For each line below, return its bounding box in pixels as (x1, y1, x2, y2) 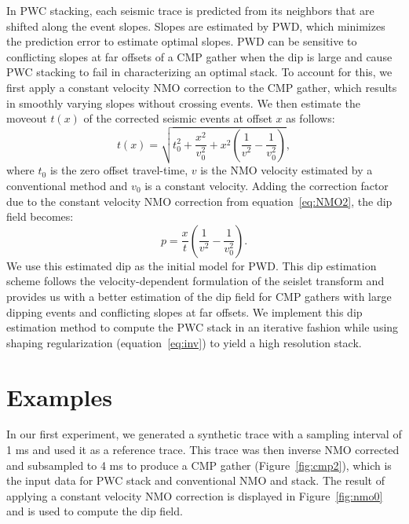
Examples (6, 380, 112, 412)
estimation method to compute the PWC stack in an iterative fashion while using (6, 319, 399, 335)
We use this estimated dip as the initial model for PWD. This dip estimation (6, 257, 377, 273)
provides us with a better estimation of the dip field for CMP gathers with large (6, 288, 392, 304)
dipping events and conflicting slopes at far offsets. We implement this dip (6, 303, 363, 320)
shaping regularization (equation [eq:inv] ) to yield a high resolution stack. (6, 334, 362, 350)
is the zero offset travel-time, (49, 162, 188, 178)
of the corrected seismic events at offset (83, 110, 272, 126)
